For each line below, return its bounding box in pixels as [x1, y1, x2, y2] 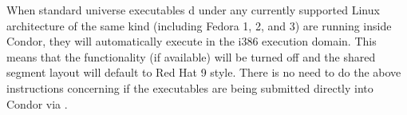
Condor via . [6, 95, 68, 112]
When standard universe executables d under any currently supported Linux [6, 2, 380, 18]
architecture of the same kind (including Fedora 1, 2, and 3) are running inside [6, 17, 392, 34]
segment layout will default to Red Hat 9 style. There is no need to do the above [6, 64, 401, 81]
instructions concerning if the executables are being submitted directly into [6, 79, 373, 96]
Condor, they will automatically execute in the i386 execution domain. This [6, 33, 377, 50]
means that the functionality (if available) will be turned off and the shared [6, 48, 376, 65]
